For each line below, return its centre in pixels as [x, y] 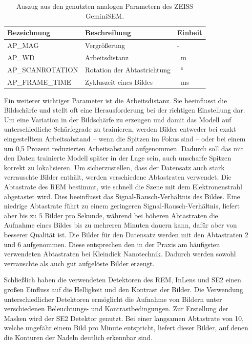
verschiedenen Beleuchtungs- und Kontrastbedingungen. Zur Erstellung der [116, 309]
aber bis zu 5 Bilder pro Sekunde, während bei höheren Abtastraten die [111, 215]
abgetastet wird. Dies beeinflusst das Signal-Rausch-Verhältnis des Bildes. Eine [122, 196]
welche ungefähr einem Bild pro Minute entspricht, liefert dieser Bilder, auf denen [126, 328]
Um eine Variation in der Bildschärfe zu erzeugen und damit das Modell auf [118, 119]
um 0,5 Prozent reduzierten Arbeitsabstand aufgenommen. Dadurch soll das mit [124, 148]
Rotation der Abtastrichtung [128, 69]
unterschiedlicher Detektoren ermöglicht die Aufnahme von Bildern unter [113, 299]
